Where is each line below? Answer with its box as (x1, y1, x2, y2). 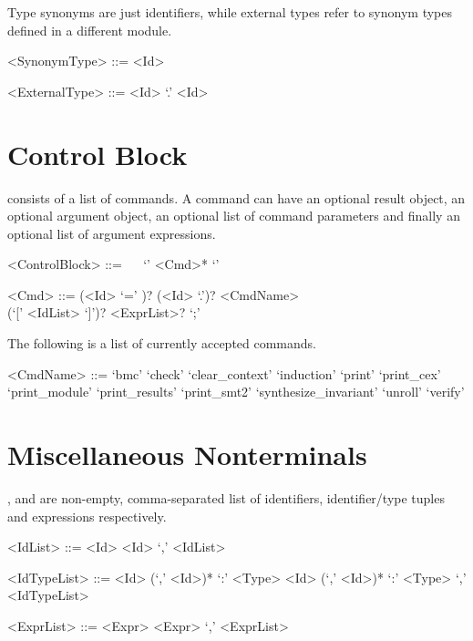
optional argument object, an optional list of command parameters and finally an (7, 206, 460, 225)
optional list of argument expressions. (7, 223, 216, 243)
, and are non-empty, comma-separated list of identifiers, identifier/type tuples (7, 488, 445, 507)
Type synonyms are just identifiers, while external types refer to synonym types (7, 3, 452, 21)
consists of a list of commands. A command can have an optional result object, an (7, 188, 466, 207)
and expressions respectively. (7, 506, 167, 525)
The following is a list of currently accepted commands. (7, 334, 317, 353)
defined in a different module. (7, 20, 172, 39)
